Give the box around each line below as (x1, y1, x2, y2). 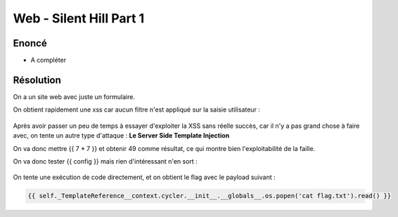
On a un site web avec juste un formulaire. (13, 92, 135, 101)
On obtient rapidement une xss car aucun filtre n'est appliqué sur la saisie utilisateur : (13, 105, 260, 114)
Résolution (13, 74, 61, 86)
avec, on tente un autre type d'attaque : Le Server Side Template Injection (13, 131, 230, 140)
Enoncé (13, 37, 47, 49)
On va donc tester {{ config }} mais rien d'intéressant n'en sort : (13, 157, 198, 165)
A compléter (30, 56, 67, 65)
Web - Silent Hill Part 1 (13, 11, 145, 26)
